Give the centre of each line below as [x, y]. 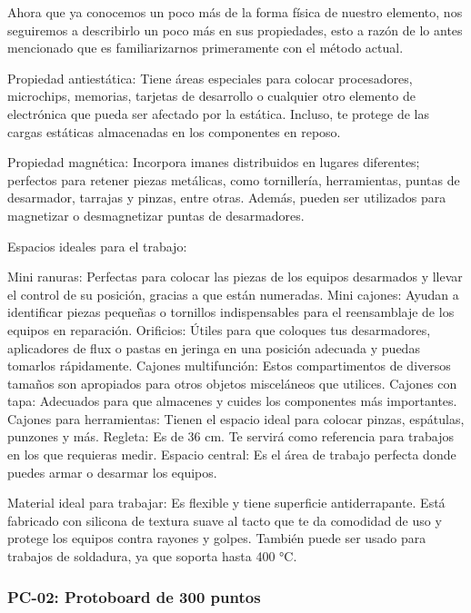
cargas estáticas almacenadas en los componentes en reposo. [174, 131]
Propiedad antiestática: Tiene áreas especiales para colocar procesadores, [210, 78]
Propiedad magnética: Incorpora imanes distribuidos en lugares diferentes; [214, 162]
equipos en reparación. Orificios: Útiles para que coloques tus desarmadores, [219, 329]
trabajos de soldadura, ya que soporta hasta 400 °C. [152, 556]
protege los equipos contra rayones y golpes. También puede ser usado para [217, 538]
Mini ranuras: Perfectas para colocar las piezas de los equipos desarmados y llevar [235, 277]
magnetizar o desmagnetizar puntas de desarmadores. [156, 215]
